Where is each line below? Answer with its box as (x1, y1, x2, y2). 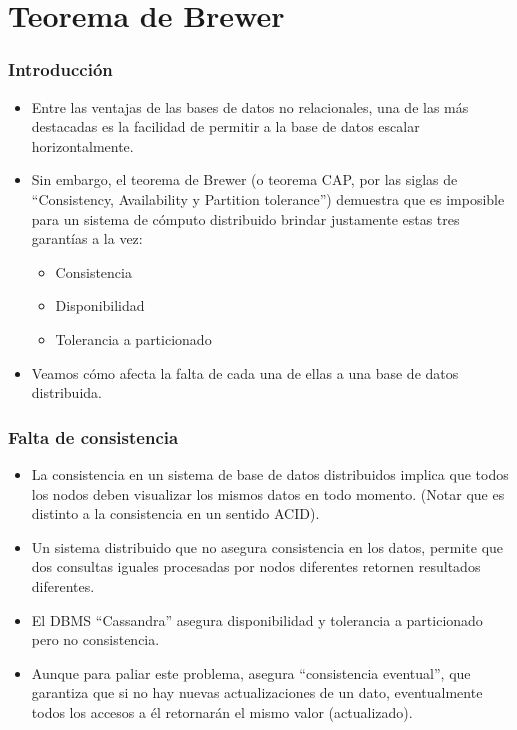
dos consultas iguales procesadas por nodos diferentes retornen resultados (31, 556, 481, 577)
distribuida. (31, 382, 102, 403)
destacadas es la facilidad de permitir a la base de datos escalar (31, 116, 420, 137)
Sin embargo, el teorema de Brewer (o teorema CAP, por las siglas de (31, 169, 458, 190)
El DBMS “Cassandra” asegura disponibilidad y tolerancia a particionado (31, 609, 483, 630)
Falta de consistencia (8, 424, 179, 449)
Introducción (8, 57, 113, 82)
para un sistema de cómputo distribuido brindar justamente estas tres (31, 208, 460, 229)
